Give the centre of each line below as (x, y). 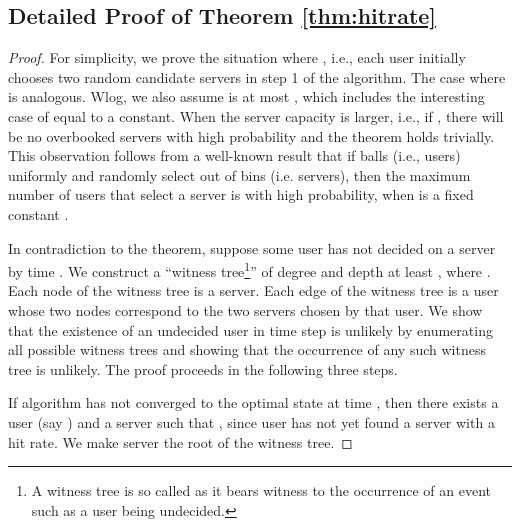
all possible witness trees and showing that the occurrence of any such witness (247, 349)
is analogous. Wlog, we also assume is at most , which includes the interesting (246, 96)
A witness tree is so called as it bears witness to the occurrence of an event (261, 490)
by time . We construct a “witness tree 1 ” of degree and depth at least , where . (249, 269)
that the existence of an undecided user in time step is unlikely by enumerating (250, 329)
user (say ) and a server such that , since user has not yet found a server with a (251, 421)
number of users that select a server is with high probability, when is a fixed (241, 194)
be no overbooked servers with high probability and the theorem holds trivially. (251, 135)
